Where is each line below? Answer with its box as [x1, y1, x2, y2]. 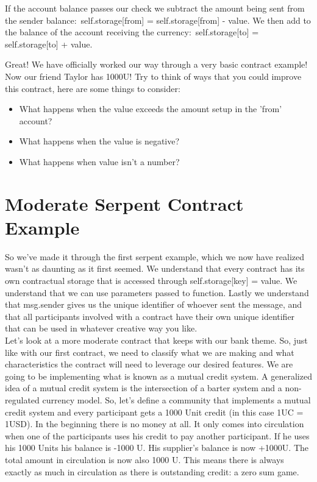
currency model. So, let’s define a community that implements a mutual [42, 393, 311, 406]
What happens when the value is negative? [19, 135, 180, 147]
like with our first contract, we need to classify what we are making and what [5, 346, 294, 358]
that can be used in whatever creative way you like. [5, 322, 198, 335]
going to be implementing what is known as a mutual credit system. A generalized [5, 369, 312, 382]
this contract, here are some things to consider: [5, 82, 180, 94]
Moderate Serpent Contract [5, 191, 244, 216]
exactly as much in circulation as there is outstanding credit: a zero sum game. [5, 465, 299, 478]
